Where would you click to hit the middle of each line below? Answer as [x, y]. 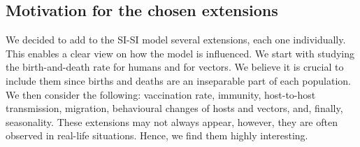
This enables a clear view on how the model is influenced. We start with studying [180, 53]
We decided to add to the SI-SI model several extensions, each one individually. [176, 40]
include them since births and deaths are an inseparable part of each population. [179, 80]
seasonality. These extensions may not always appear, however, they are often [172, 121]
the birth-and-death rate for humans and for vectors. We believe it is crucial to [175, 67]
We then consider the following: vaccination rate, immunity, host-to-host [161, 94]
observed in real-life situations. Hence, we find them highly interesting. [157, 135]
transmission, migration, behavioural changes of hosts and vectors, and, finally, [174, 108]
